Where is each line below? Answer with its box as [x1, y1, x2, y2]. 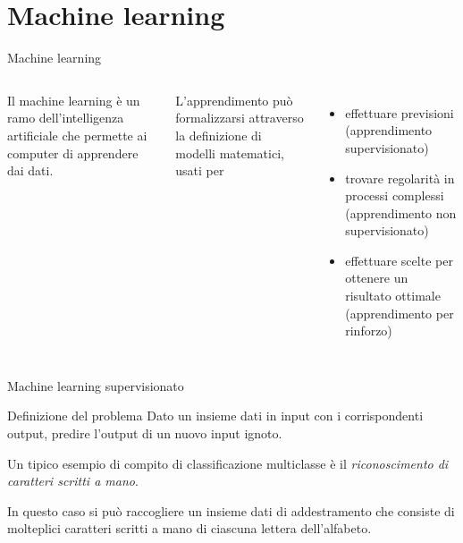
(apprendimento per [345, 303, 454, 322]
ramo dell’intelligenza [7, 108, 124, 127]
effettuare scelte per [345, 250, 453, 269]
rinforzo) [345, 321, 392, 340]
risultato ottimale [345, 286, 441, 305]
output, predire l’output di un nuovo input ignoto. [7, 424, 282, 443]
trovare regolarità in [345, 168, 455, 187]
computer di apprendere [7, 143, 139, 162]
